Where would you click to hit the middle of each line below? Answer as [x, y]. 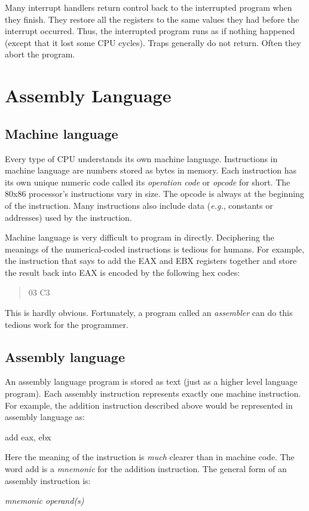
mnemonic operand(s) [45, 501]
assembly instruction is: [48, 480]
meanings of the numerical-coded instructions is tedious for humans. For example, [154, 249]
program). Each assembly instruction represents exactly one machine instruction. [153, 393]
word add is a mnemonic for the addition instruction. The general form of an [146, 469]
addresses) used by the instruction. [68, 217]
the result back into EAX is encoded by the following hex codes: [123, 272]
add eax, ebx [28, 437]
